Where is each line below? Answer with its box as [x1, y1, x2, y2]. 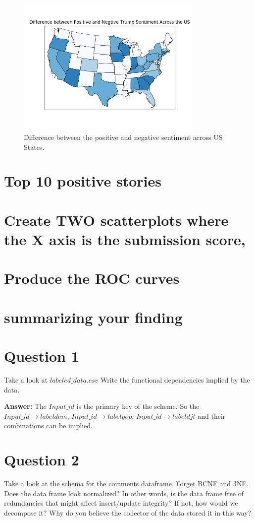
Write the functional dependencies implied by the [100, 374, 250, 385]
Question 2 [4, 450, 79, 470]
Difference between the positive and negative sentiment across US [24, 131, 223, 142]
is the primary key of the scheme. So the [76, 401, 200, 411]
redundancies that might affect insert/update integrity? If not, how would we [4, 498, 238, 508]
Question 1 [4, 346, 79, 366]
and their [198, 410, 226, 421]
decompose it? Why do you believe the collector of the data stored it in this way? [4, 507, 252, 518]
